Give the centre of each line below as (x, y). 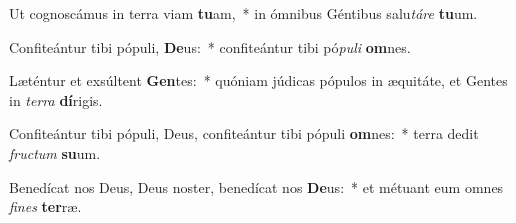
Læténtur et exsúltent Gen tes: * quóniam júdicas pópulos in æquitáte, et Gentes (258, 80)
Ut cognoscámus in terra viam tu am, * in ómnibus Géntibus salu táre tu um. (243, 13)
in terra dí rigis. (56, 99)
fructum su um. (55, 152)
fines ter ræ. (45, 206)
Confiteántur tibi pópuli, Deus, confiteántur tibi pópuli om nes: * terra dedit (244, 133)
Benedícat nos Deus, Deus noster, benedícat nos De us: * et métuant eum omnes (256, 186)
